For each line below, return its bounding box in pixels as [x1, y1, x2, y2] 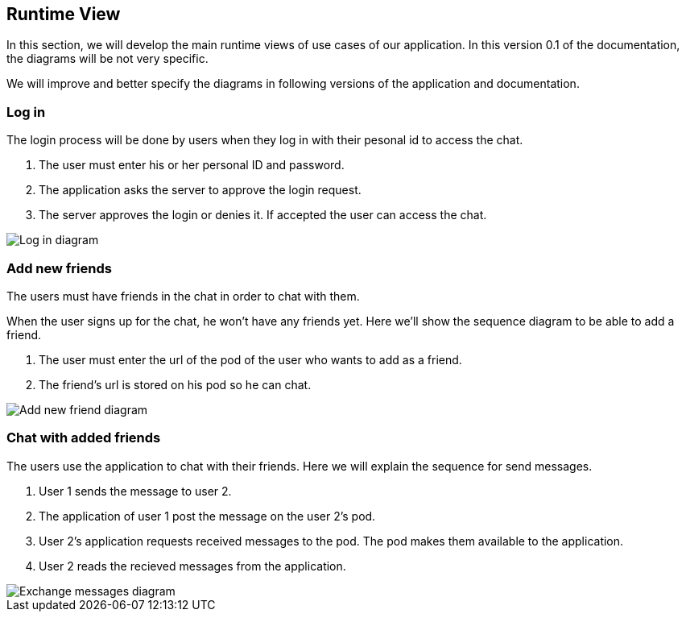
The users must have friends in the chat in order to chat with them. [6, 288, 360, 303]
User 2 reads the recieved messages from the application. [39, 558, 346, 573]
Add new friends [6, 259, 112, 276]
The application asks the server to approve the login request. [39, 183, 362, 197]
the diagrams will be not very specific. [6, 52, 209, 66]
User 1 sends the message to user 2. [39, 483, 232, 498]
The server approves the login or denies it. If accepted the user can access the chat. [39, 208, 487, 222]
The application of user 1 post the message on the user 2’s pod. [39, 508, 376, 523]
